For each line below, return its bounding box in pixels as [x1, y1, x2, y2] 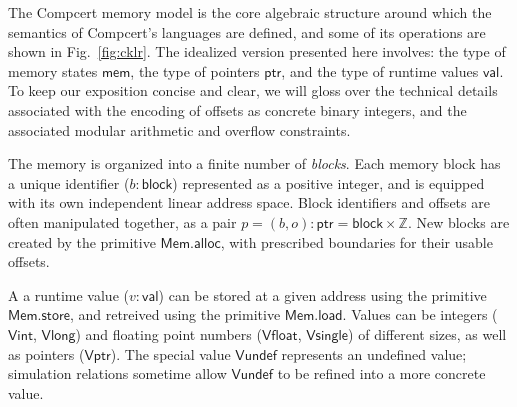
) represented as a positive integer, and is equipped [172, 172, 485, 193]
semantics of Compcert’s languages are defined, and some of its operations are [8, 21, 486, 42]
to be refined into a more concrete [277, 363, 486, 384]
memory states [8, 60, 98, 81]
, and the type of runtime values [281, 60, 479, 81]
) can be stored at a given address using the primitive [158, 284, 487, 305]
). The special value [110, 343, 231, 364]
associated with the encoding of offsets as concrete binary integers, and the [8, 99, 467, 120]
